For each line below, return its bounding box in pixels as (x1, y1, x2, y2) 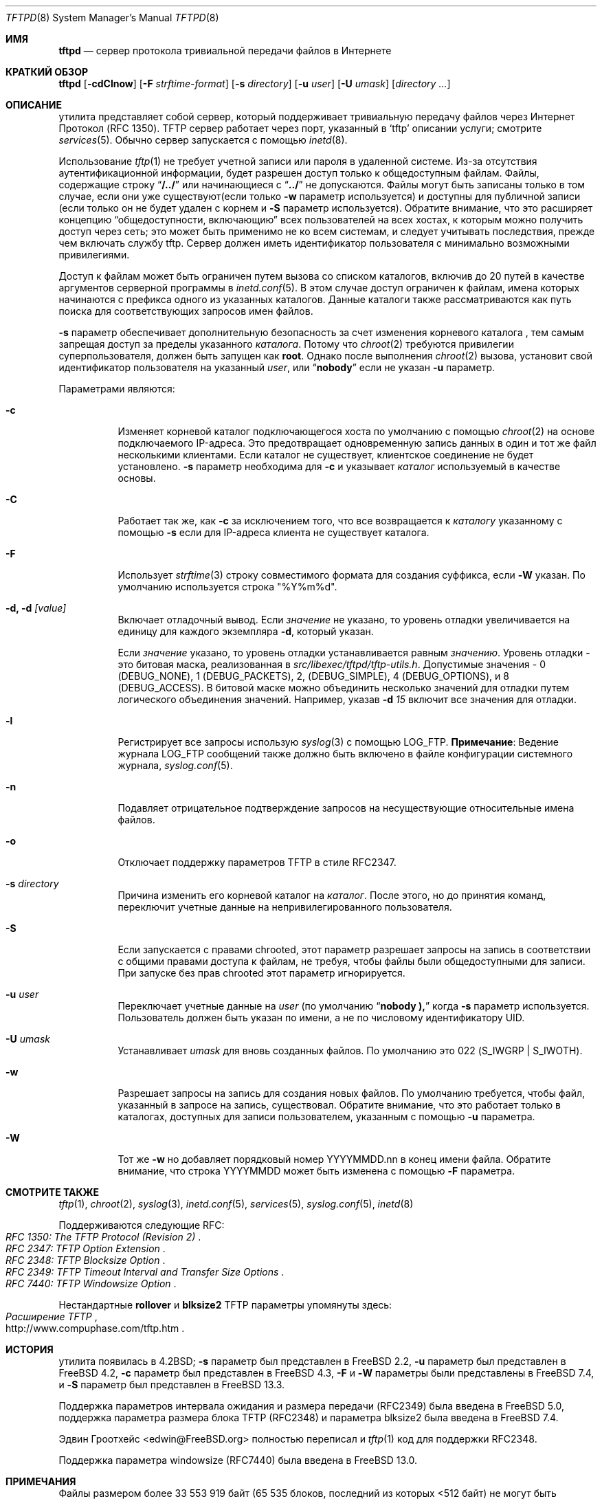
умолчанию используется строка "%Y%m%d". (118, 581, 337, 592)
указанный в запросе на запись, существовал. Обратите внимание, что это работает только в (118, 1099, 561, 1111)
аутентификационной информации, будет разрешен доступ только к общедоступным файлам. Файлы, (58, 167, 539, 179)
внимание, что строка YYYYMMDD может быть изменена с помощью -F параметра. (118, 1165, 515, 1177)
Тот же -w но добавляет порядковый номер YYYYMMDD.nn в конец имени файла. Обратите (118, 1153, 551, 1165)
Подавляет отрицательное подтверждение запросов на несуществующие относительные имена (118, 802, 575, 814)
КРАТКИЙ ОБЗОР (5, 66, 88, 78)
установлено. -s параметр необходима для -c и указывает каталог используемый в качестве (118, 460, 561, 472)
